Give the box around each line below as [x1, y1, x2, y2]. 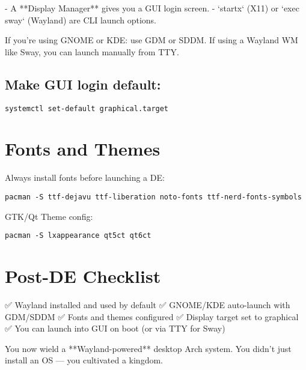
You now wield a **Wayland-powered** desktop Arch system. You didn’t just [5, 342, 292, 354]
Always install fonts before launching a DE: [5, 171, 165, 184]
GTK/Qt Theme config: [5, 210, 93, 222]
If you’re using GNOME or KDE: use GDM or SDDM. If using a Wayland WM [5, 34, 298, 46]
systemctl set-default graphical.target [5, 104, 169, 113]
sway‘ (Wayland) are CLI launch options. [5, 13, 157, 26]
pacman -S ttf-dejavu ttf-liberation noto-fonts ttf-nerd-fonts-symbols [5, 192, 302, 201]
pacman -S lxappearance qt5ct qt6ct [5, 231, 151, 240]
